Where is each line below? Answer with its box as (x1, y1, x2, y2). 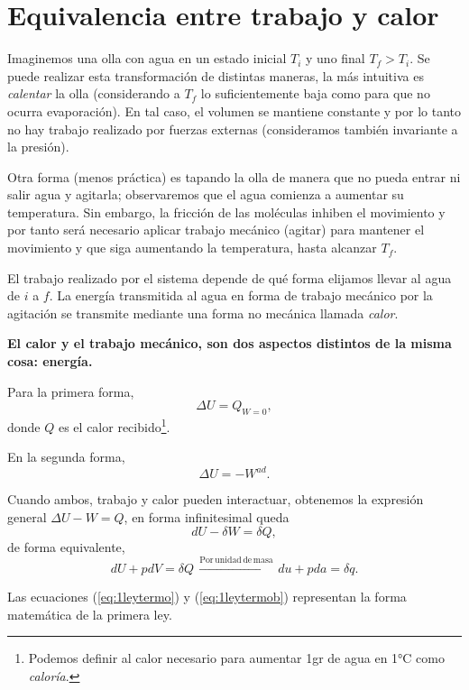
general (7, 507, 47, 526)
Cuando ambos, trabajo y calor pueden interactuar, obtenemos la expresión (7, 490, 424, 509)
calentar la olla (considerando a (7, 84, 180, 103)
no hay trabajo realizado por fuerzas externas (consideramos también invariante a (7, 119, 458, 138)
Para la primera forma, (7, 382, 134, 400)
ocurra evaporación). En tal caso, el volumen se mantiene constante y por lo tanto (7, 101, 462, 120)
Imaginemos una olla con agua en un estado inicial (7, 49, 287, 68)
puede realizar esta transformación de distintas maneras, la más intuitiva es (7, 66, 424, 85)
